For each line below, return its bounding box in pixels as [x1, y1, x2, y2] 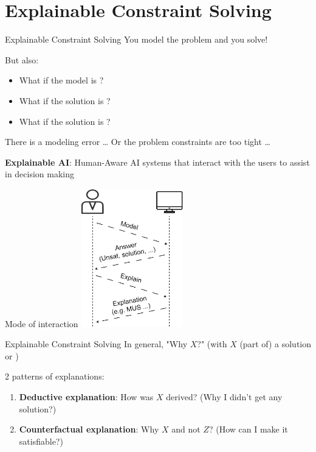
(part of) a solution [239, 337, 311, 350]
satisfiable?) [19, 434, 63, 447]
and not [171, 423, 201, 436]
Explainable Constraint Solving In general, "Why [5, 337, 188, 350]
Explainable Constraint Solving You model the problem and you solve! [5, 33, 268, 46]
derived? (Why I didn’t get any [166, 390, 283, 403]
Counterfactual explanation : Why [19, 423, 159, 436]
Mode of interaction [5, 317, 78, 330]
